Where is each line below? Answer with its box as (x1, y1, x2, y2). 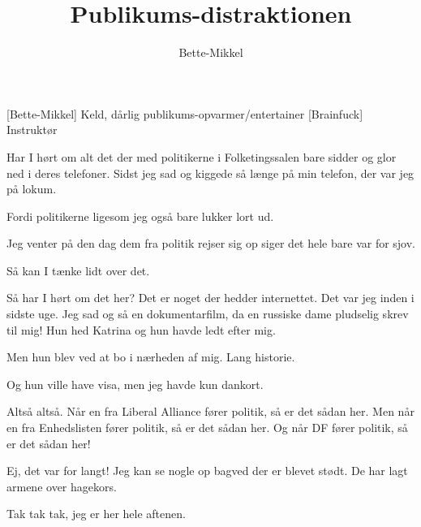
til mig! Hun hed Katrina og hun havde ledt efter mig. (6, 321, 276, 338)
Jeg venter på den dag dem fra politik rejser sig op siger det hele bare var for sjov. (6, 235, 416, 252)
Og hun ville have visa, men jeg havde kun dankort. (6, 375, 264, 392)
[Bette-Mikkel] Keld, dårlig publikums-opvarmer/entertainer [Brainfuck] (6, 105, 363, 122)
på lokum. (6, 180, 57, 197)
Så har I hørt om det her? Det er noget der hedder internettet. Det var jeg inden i (6, 289, 415, 306)
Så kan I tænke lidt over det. (6, 261, 150, 279)
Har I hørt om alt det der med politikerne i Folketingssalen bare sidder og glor (6, 148, 397, 165)
